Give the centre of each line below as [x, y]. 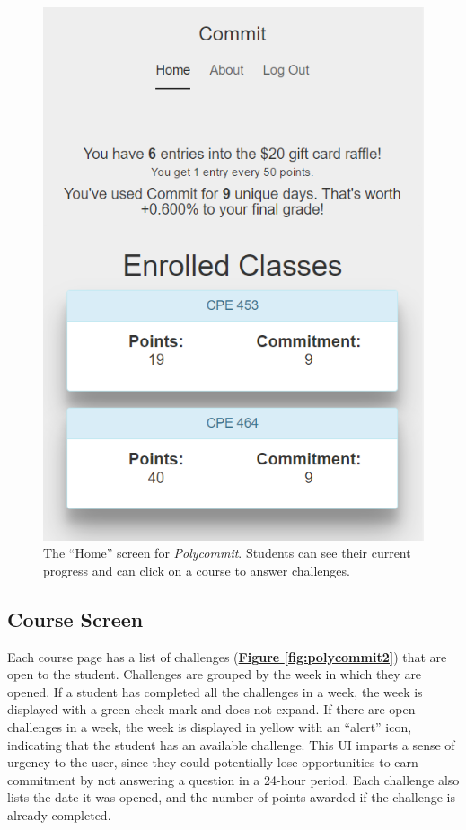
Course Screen [75, 618]
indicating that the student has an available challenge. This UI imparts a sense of [231, 744]
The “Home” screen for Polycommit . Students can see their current [227, 553]
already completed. [59, 814]
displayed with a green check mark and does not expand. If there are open [211, 709]
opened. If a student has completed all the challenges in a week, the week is [215, 691]
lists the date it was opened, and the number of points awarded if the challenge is [231, 797]
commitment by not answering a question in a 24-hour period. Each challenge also [233, 779]
